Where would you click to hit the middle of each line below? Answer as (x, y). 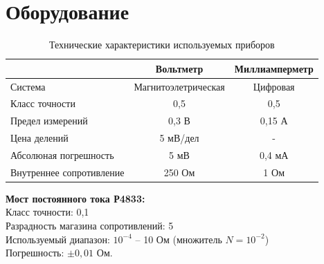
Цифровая (274, 86)
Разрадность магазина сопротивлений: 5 (90, 226)
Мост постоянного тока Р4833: (75, 198)
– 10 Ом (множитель (179, 239)
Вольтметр (179, 68)
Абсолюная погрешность (62, 154)
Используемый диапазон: (58, 239)
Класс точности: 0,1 (47, 212)
